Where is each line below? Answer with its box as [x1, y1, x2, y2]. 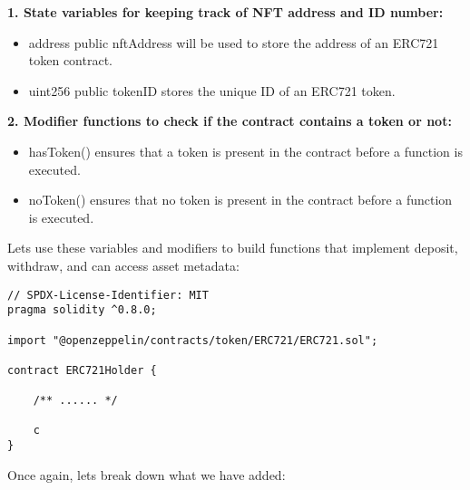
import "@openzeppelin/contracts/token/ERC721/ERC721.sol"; [7, 333, 378, 347]
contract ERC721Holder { [7, 363, 157, 377]
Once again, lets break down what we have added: [7, 465, 286, 484]
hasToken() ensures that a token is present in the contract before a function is [28, 141, 463, 160]
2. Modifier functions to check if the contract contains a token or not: [7, 111, 452, 130]
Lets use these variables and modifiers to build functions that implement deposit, [7, 238, 458, 257]
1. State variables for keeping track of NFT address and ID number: [7, 3, 444, 21]
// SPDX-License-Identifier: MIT [7, 288, 209, 302]
